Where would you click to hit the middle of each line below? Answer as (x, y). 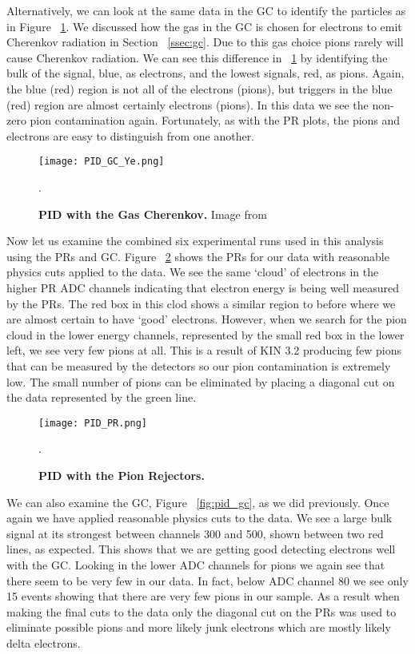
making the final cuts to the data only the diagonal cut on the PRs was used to (202, 611)
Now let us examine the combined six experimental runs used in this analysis (195, 241)
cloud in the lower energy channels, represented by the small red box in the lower (206, 334)
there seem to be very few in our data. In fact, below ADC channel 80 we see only (207, 580)
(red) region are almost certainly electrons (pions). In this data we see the (188, 104)
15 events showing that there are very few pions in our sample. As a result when (203, 596)
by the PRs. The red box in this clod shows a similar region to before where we (201, 303)
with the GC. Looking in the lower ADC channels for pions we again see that (196, 564)
